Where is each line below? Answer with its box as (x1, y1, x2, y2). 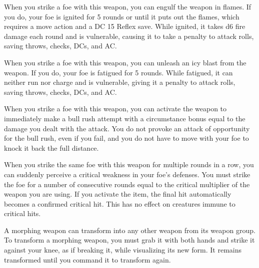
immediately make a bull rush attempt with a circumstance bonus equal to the (4, 113, 245, 123)
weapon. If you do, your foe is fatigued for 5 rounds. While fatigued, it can (4, 67, 233, 77)
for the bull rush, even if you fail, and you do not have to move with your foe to (4, 133, 249, 143)
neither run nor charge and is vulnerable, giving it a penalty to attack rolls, (4, 77, 235, 87)
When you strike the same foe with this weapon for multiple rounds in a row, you (4, 159, 254, 170)
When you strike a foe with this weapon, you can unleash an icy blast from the (4, 57, 246, 67)
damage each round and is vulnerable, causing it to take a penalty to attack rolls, (4, 30, 254, 41)
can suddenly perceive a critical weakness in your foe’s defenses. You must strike (4, 169, 250, 179)
